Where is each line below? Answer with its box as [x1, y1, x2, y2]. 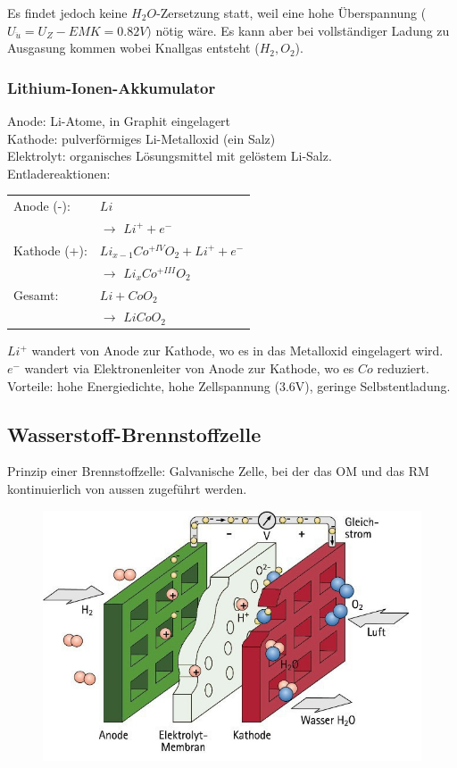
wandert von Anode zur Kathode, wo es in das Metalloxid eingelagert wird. [31, 341, 444, 360]
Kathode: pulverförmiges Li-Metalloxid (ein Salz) [7, 129, 276, 147]
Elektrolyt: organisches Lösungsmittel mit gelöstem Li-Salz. [7, 146, 332, 165]
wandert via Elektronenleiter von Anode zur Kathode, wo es [24, 359, 354, 378]
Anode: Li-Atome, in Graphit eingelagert [7, 112, 231, 129]
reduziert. [377, 359, 429, 378]
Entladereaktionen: [7, 163, 111, 182]
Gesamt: [13, 285, 59, 304]
